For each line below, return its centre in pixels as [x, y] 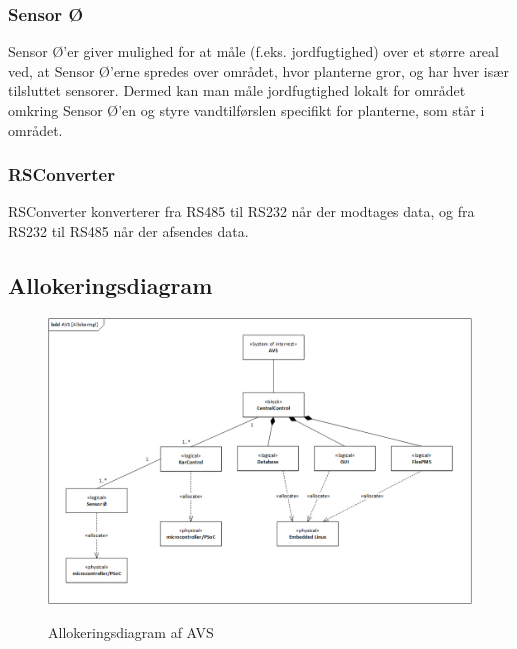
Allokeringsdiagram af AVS [131, 631]
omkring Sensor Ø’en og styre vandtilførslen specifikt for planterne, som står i [246, 110]
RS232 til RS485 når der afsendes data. [128, 231]
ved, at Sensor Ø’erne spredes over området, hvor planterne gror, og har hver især [258, 70]
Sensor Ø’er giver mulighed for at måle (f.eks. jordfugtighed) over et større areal [253, 51]
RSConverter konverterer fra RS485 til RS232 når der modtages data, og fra [241, 211]
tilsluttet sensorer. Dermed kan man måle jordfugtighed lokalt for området [237, 90]
